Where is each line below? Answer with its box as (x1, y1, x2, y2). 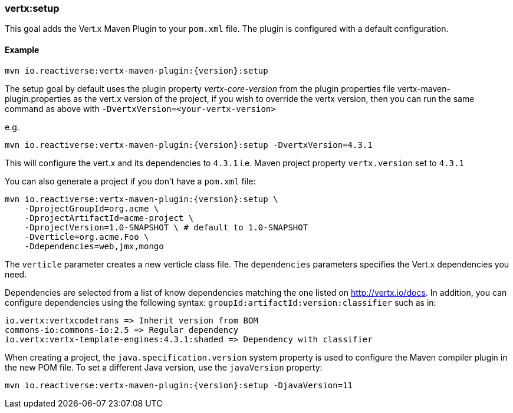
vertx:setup (5, 2, 60, 14)
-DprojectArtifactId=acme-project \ (24, 213, 194, 223)
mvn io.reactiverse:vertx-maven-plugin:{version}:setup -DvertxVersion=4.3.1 (5, 140, 373, 150)
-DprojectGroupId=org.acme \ (24, 203, 159, 213)
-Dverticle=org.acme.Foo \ (24, 232, 149, 242)
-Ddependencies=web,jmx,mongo (24, 241, 164, 251)
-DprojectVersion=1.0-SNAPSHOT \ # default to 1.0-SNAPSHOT (24, 222, 308, 232)
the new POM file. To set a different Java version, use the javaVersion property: (5, 362, 323, 372)
